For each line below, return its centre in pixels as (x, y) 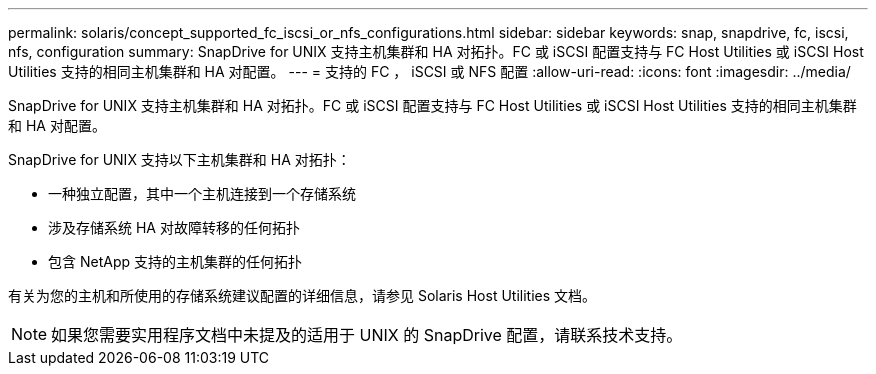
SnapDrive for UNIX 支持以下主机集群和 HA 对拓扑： (179, 159)
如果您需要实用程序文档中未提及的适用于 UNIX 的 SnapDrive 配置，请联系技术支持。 (367, 335)
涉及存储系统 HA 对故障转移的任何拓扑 (174, 227)
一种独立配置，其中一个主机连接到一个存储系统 (202, 193)
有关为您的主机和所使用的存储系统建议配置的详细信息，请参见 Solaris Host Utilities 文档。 (302, 295)
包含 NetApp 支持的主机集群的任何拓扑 (175, 261)
